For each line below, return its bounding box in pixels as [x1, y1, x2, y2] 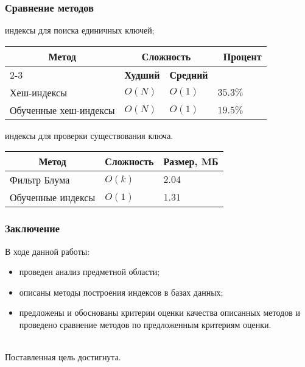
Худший [124, 67, 160, 82]
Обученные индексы [10, 190, 96, 205]
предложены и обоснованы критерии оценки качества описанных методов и [19, 306, 300, 319]
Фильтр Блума [10, 173, 70, 187]
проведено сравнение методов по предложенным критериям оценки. [19, 318, 272, 330]
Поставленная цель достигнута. [5, 351, 121, 363]
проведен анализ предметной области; [19, 265, 160, 278]
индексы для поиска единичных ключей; [5, 24, 155, 37]
